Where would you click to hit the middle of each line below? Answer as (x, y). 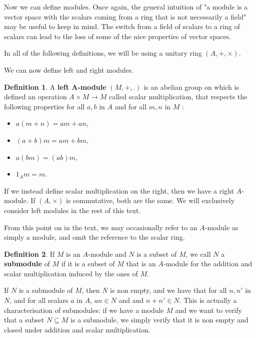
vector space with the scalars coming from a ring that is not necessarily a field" (125, 16)
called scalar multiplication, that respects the (178, 97)
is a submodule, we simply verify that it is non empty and (159, 320)
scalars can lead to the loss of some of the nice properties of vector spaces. (118, 36)
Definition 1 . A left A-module (55, 87)
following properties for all (44, 106)
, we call (198, 253)
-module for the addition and (208, 264)
